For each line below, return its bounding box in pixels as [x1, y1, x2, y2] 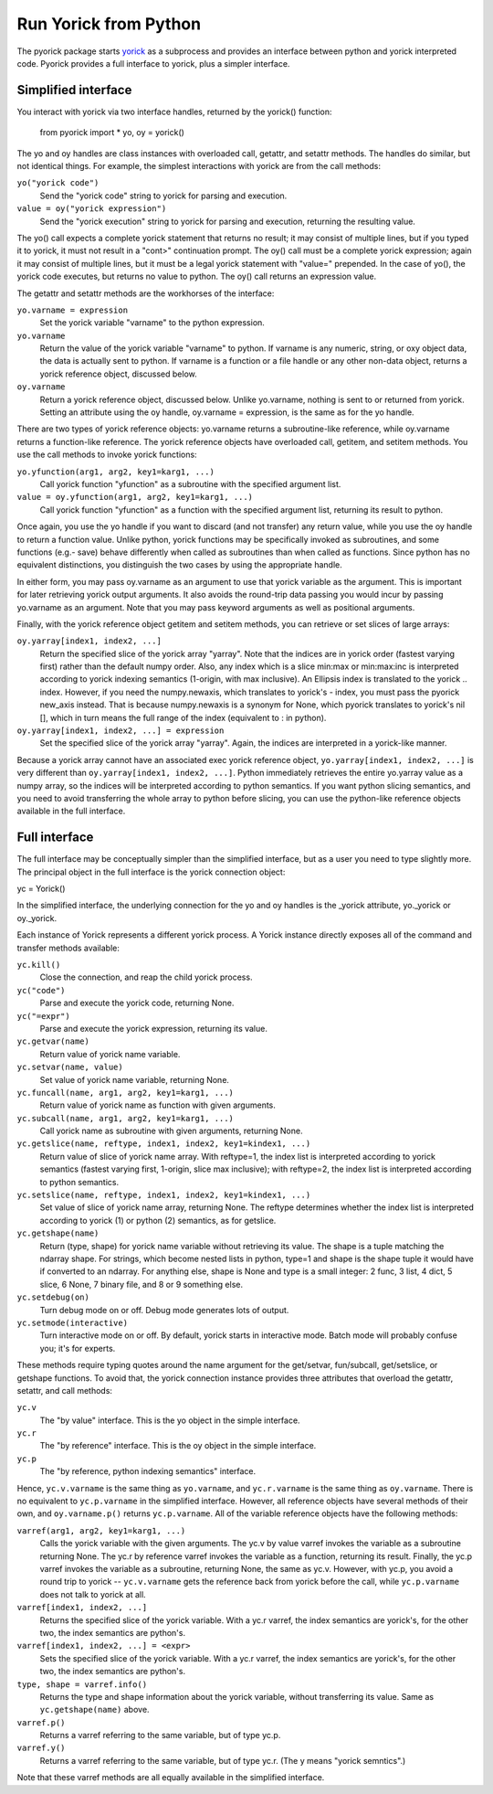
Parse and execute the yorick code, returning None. [39, 997, 235, 1009]
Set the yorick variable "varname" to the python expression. [39, 317, 265, 328]
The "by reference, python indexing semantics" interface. [39, 1466, 257, 1477]
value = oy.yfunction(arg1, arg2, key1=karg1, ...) [16, 492, 254, 503]
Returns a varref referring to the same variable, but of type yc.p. [39, 1730, 281, 1741]
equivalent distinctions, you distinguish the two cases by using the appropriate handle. [16, 559, 342, 570]
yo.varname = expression [16, 304, 128, 315]
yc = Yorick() [16, 883, 66, 895]
